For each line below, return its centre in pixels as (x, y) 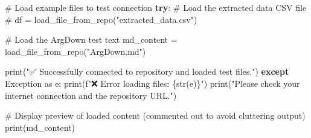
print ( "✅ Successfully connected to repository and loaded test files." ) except (147, 71)
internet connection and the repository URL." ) (91, 95)
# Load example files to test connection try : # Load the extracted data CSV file (156, 7)
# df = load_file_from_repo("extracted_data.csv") (101, 19)
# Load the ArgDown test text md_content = (91, 39)
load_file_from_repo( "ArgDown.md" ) (75, 51)
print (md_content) (40, 127)
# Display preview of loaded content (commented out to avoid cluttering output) (155, 115)
